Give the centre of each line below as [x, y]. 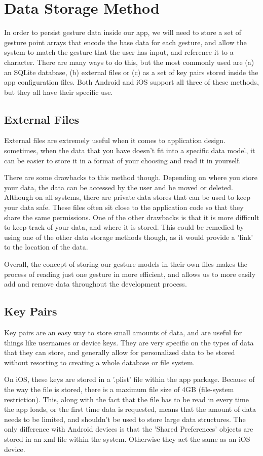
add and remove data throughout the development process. [96, 284]
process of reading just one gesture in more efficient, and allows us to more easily [130, 274]
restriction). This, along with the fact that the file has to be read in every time [126, 399]
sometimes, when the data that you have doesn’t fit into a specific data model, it [130, 150]
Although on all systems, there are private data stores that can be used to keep [127, 197]
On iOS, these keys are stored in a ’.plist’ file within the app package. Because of [129, 379]
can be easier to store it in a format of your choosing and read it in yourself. [123, 160]
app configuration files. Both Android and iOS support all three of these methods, [131, 82]
